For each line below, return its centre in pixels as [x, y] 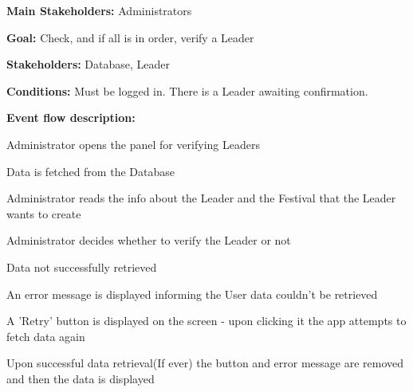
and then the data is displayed [81, 378]
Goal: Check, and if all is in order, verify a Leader [130, 37]
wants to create [44, 213]
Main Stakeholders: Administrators [99, 10]
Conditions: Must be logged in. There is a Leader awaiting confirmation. [187, 90]
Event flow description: [71, 118]
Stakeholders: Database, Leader [88, 64]
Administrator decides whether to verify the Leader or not [149, 240]
